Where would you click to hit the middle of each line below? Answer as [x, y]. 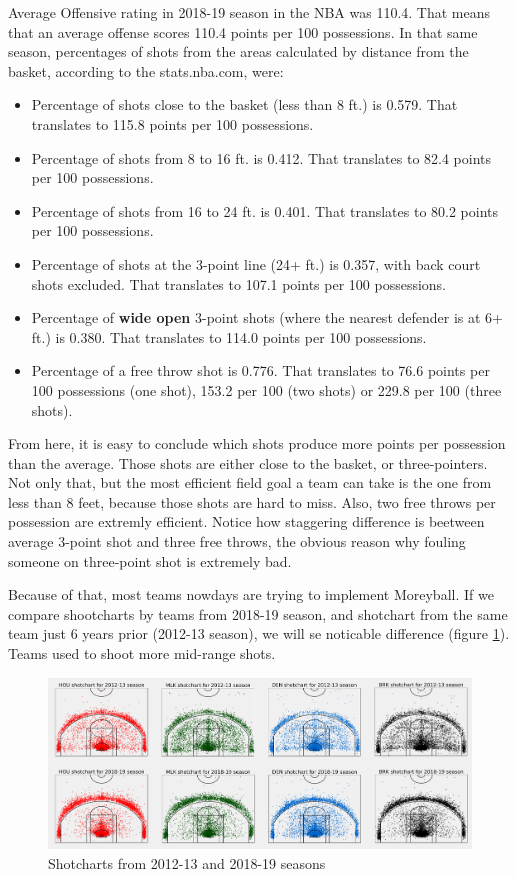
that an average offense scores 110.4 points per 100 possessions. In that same [243, 31]
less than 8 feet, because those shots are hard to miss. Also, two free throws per [252, 501]
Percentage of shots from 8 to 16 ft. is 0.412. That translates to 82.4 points [261, 157]
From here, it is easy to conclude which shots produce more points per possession [257, 443]
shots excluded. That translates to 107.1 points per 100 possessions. [239, 283]
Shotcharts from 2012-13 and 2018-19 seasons [187, 862]
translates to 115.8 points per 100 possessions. [172, 123]
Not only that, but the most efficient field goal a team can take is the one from [250, 482]
